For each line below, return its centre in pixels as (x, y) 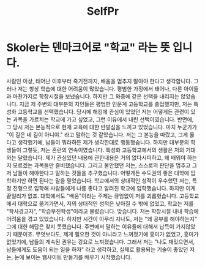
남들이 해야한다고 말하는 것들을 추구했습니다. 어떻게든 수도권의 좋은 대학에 (101, 173)
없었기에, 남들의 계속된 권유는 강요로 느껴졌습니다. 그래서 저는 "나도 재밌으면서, (100, 242)
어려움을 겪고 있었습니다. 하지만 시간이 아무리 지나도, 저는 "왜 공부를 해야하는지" (102, 219)
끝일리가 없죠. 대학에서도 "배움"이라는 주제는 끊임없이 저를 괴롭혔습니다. (92, 196)
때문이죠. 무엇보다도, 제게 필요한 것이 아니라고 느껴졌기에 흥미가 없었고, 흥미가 (106, 234)
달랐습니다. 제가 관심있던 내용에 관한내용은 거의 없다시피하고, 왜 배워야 (102, 157)
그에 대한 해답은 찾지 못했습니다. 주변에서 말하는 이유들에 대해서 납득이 (90, 226)
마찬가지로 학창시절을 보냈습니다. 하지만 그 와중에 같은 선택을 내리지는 (96, 96)
